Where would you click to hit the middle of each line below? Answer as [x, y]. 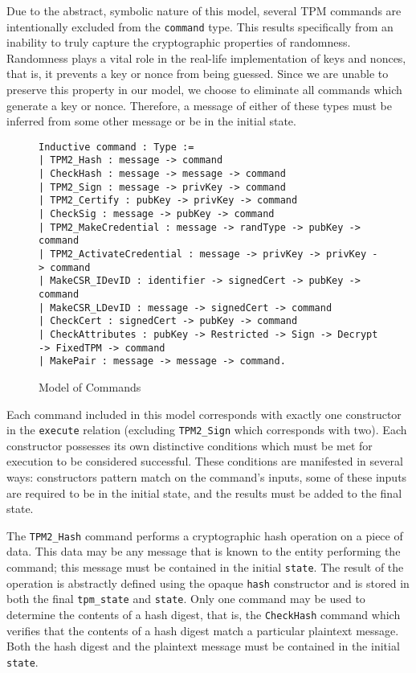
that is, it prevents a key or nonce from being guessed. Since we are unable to [198, 74]
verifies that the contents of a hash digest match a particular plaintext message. [203, 630]
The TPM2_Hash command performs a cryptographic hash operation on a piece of [205, 535]
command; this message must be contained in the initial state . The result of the [205, 567]
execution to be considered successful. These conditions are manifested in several [205, 461]
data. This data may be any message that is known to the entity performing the [204, 551]
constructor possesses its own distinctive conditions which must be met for [190, 445]
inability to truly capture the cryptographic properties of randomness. [179, 42]
